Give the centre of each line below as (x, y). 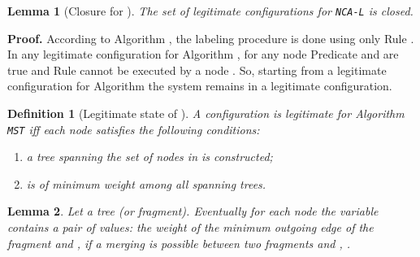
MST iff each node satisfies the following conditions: (134, 129)
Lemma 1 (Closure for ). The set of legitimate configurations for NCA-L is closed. (210, 11)
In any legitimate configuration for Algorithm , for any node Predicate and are (203, 54)
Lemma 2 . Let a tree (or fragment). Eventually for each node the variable (193, 211)
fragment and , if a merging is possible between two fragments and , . (179, 243)
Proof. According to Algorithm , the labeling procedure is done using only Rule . (211, 38)
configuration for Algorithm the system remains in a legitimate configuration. (200, 86)
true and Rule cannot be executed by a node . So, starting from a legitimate (197, 70)
